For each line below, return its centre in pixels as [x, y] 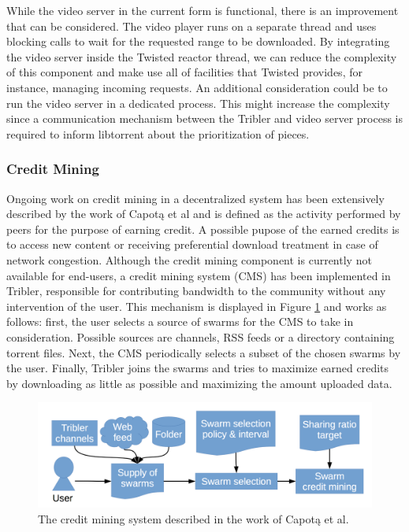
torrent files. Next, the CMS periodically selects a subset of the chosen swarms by [204, 352]
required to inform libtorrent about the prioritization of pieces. [158, 133]
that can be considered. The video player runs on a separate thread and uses [191, 26]
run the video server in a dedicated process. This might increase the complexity [198, 103]
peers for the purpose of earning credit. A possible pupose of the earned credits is [203, 229]
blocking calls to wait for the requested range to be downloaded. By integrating [198, 41]
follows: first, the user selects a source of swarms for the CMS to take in [180, 321]
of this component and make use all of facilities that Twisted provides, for [184, 72]
